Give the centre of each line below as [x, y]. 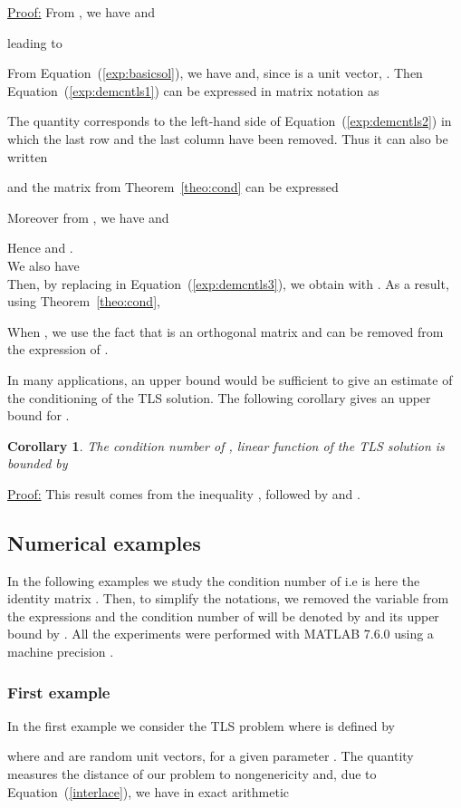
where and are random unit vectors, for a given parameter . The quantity [211, 756]
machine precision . [61, 652]
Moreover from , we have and [88, 217]
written [28, 156]
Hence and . [40, 248]
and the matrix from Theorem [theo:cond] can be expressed [173, 187]
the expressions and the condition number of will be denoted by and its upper [223, 616]
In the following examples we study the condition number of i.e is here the [214, 580]
